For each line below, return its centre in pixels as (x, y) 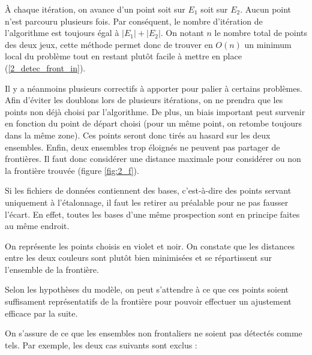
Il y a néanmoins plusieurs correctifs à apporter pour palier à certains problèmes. (154, 88)
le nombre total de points (261, 33)
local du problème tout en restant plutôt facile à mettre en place (123, 56)
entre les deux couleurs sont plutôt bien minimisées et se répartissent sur (138, 258)
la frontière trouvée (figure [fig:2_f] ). (72, 170)
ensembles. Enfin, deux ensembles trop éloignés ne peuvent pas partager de (142, 147)
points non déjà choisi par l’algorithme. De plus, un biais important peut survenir (155, 111)
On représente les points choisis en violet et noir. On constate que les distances (150, 246)
